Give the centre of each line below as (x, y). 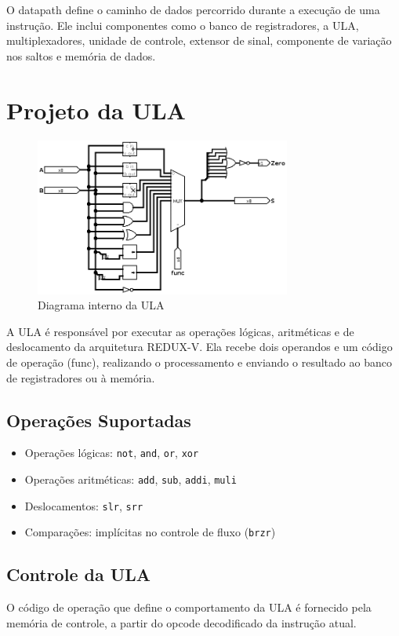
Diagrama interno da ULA (101, 305)
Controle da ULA (79, 574)
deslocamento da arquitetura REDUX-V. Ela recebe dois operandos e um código (199, 347)
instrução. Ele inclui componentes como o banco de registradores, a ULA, (183, 25)
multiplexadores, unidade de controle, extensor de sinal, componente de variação (199, 40)
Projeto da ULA (96, 110)
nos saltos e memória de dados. (81, 55)
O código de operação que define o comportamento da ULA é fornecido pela (189, 607)
